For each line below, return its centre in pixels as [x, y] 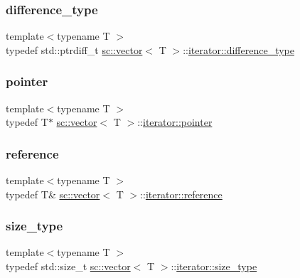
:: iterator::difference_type [239, 49]
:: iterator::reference [181, 194]
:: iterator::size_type [214, 266]
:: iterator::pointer [175, 122]
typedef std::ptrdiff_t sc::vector [74, 49]
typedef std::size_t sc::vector [68, 266]
